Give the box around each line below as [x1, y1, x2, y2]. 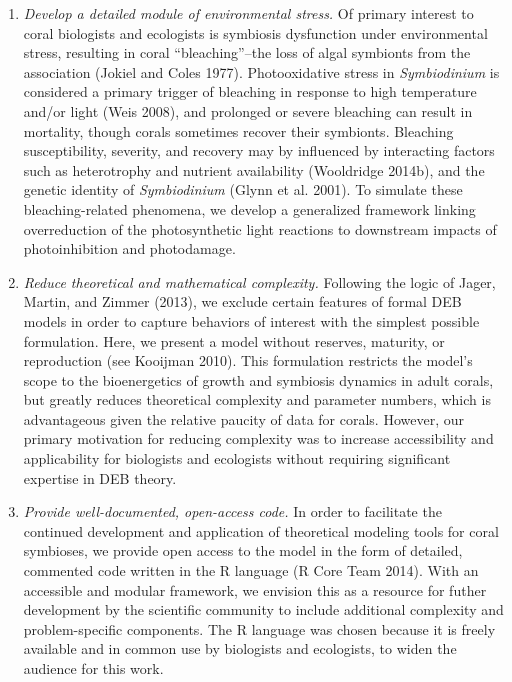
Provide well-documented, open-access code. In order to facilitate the [23, 501, 442, 522]
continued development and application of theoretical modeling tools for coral [23, 520, 499, 541]
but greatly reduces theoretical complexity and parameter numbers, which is [23, 389, 491, 410]
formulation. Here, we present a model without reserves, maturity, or [23, 330, 445, 351]
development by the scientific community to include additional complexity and [23, 599, 504, 620]
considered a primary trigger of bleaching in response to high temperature [23, 81, 477, 102]
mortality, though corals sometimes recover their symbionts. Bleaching [23, 120, 454, 141]
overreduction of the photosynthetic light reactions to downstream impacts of [23, 218, 497, 239]
